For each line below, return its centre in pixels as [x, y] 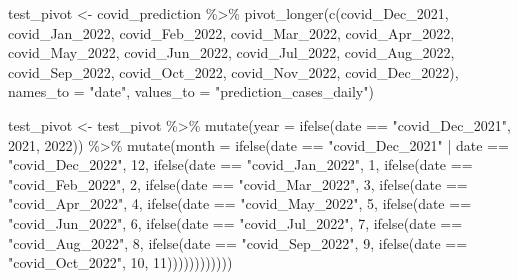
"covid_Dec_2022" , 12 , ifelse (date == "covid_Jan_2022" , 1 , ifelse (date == [240, 164]
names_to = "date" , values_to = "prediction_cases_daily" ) [191, 91]
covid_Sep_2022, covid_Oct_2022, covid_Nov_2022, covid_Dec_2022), [233, 71]
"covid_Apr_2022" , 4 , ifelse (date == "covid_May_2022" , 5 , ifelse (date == [240, 203]
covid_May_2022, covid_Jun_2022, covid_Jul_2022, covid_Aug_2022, [231, 52]
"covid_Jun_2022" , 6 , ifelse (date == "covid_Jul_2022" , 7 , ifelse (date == [235, 222]
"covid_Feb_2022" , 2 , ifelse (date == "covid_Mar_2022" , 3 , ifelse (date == [238, 183]
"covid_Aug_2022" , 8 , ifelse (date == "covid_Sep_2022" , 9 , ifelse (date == [238, 242]
